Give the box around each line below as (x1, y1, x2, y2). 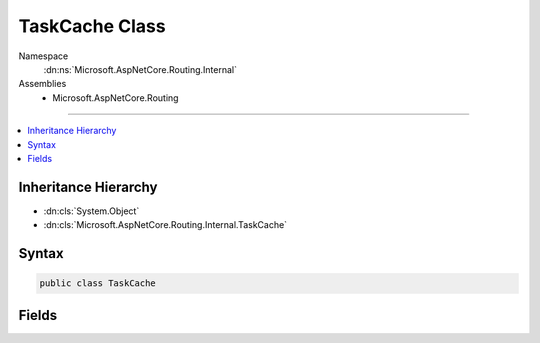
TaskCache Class (18, 15, 166, 37)
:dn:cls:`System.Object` (43, 205, 140, 217)
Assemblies (18, 78, 67, 90)
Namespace (18, 50, 69, 62)
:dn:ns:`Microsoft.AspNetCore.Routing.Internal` (43, 63, 237, 75)
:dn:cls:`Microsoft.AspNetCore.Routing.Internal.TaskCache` (43, 219, 288, 231)
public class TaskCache (39, 278, 157, 289)
